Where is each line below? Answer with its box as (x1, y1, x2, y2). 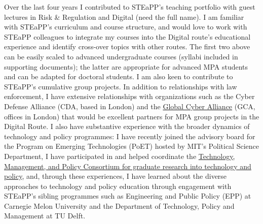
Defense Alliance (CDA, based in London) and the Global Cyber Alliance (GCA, (4, 101, 255, 111)
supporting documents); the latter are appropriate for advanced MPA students (4, 61, 248, 72)
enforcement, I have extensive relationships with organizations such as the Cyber (4, 91, 255, 102)
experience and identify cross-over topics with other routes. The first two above (4, 41, 250, 52)
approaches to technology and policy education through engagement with (4, 180, 232, 191)
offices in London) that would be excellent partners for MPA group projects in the (4, 111, 259, 121)
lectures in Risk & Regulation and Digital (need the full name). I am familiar (4, 11, 244, 22)
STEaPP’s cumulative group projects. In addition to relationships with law (4, 81, 237, 91)
